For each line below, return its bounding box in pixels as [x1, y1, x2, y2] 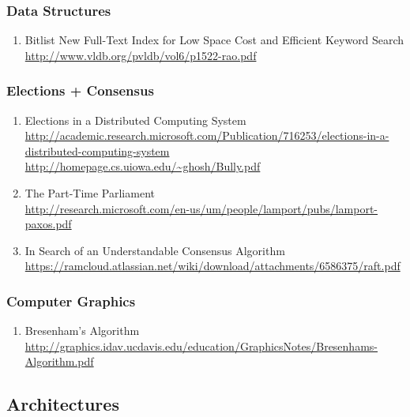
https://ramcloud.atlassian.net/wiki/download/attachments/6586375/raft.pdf [24, 257, 401, 274]
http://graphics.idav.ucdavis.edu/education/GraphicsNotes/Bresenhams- [24, 337, 378, 354]
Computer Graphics [6, 291, 136, 310]
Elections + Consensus [6, 81, 154, 100]
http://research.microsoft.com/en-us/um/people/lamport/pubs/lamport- [24, 200, 378, 216]
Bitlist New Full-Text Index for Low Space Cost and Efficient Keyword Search [24, 32, 404, 48]
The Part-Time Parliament [24, 185, 155, 201]
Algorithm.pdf [24, 353, 94, 370]
